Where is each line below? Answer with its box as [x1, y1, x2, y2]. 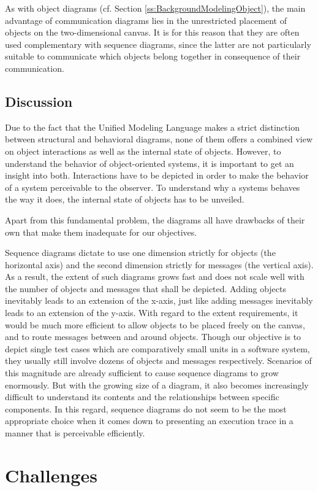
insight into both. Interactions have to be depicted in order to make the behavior [5, 169, 309, 182]
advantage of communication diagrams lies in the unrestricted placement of [5, 14, 287, 26]
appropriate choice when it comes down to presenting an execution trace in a [5, 414, 293, 427]
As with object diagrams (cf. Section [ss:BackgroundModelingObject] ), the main [5, 2, 306, 14]
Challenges [5, 462, 97, 487]
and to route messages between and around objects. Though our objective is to [5, 330, 301, 343]
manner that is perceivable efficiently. [5, 427, 145, 439]
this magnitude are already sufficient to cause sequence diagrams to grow [5, 366, 279, 379]
